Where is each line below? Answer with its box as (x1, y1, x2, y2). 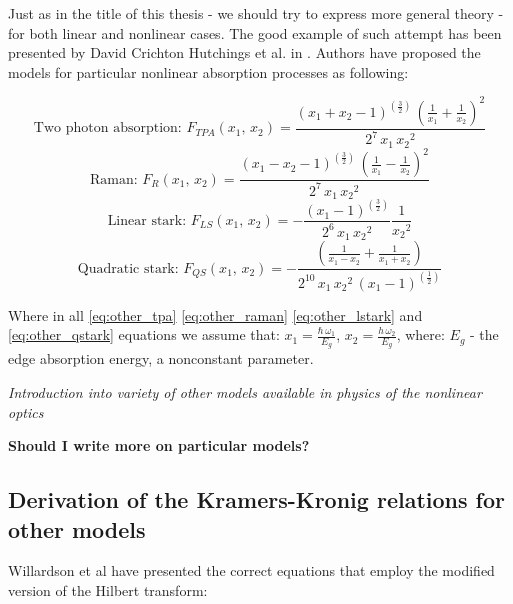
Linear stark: (107, 213, 187, 228)
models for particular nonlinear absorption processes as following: (8, 61, 409, 82)
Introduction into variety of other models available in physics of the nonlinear (8, 382, 482, 403)
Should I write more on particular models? (8, 435, 310, 456)
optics (8, 401, 44, 422)
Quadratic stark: (77, 261, 179, 276)
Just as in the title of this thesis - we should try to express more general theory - (8, 3, 504, 23)
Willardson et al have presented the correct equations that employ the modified (8, 560, 495, 581)
